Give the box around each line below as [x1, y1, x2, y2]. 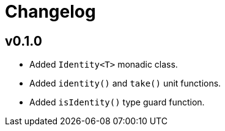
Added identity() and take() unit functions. [29, 78, 221, 89]
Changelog [5, 1, 96, 22]
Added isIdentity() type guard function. [29, 97, 205, 108]
